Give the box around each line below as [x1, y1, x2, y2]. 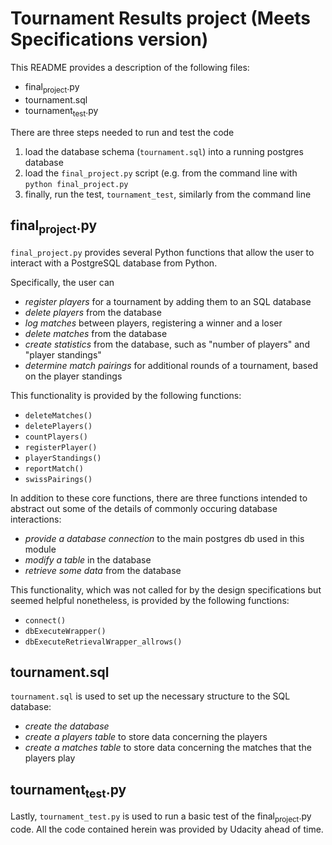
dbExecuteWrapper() [24, 626, 107, 636]
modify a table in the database [24, 553, 152, 566]
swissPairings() [24, 474, 93, 484]
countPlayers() [24, 432, 89, 442]
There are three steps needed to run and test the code [10, 126, 235, 138]
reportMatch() [24, 463, 84, 474]
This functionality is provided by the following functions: [10, 389, 242, 401]
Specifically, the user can [10, 276, 115, 288]
